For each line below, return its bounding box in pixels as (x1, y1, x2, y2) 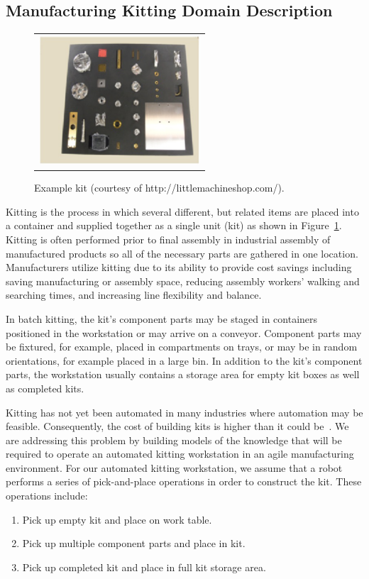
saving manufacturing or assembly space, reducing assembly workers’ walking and (6, 273, 360, 288)
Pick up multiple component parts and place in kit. (22, 536, 246, 551)
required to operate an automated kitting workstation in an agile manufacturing (6, 446, 354, 461)
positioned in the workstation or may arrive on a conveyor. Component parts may (6, 325, 362, 340)
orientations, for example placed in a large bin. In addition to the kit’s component (6, 353, 363, 368)
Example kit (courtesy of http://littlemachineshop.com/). (34, 180, 285, 195)
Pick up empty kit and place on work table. (22, 512, 212, 526)
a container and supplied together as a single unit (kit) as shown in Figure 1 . (6, 218, 342, 233)
